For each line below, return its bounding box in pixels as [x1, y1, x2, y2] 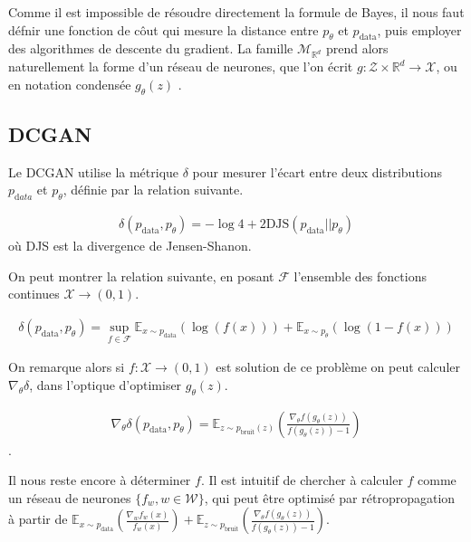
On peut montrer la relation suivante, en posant [8, 266, 274, 285]
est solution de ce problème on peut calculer [216, 357, 460, 376]
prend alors [325, 39, 389, 58]
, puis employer [377, 20, 462, 39]
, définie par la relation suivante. [62, 180, 244, 199]
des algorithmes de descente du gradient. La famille [8, 39, 293, 58]
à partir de [8, 509, 68, 528]
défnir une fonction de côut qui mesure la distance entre [8, 20, 319, 39]
